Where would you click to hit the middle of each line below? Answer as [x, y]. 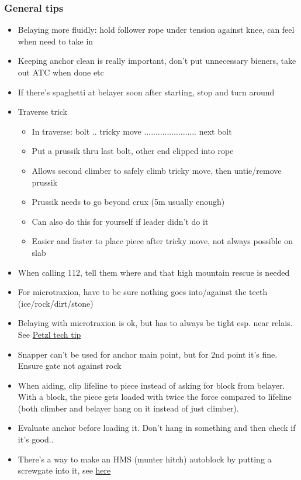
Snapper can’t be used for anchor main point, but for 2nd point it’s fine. [148, 354]
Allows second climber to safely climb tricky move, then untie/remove [157, 170]
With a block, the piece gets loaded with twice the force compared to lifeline [155, 397]
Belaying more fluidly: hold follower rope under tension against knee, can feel [156, 30]
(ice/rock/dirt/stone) [56, 303]
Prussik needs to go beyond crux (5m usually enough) [128, 202]
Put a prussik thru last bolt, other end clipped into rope [133, 151]
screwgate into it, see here [64, 470]
